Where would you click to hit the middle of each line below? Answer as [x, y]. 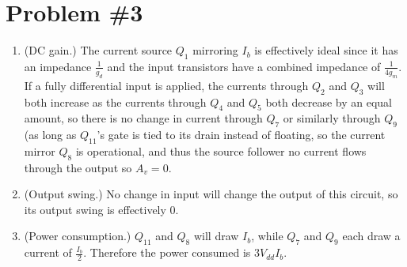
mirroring [215, 50]
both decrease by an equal [329, 102]
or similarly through [332, 118]
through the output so [78, 167]
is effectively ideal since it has [326, 50]
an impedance [58, 66]
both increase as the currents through [115, 102]
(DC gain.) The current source [98, 50]
